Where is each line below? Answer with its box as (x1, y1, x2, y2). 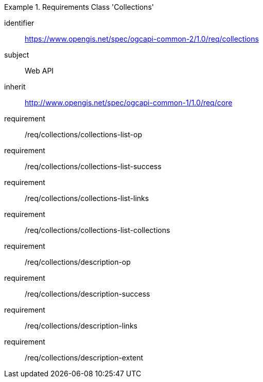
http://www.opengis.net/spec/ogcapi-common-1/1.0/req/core (25, 98, 233, 107)
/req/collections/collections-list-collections (25, 226, 170, 234)
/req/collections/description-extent (25, 353, 144, 362)
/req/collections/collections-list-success (25, 162, 162, 171)
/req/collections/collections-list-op (25, 130, 142, 139)
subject (4, 50, 29, 59)
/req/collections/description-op (25, 258, 131, 266)
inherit (4, 82, 26, 91)
